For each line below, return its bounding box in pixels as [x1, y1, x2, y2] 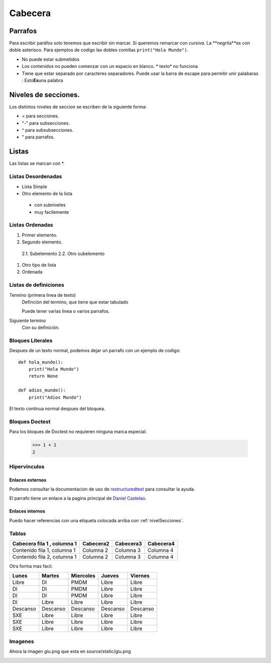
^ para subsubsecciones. [22, 127, 74, 133]
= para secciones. [22, 113, 60, 119]
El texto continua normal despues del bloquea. [9, 405, 105, 411]
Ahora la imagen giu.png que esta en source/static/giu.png [9, 648, 131, 654]
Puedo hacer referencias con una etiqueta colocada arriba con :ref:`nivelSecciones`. [9, 517, 184, 523]
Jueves [101, 572, 119, 579]
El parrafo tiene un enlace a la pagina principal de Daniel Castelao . [9, 495, 147, 502]
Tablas [9, 530, 26, 537]
